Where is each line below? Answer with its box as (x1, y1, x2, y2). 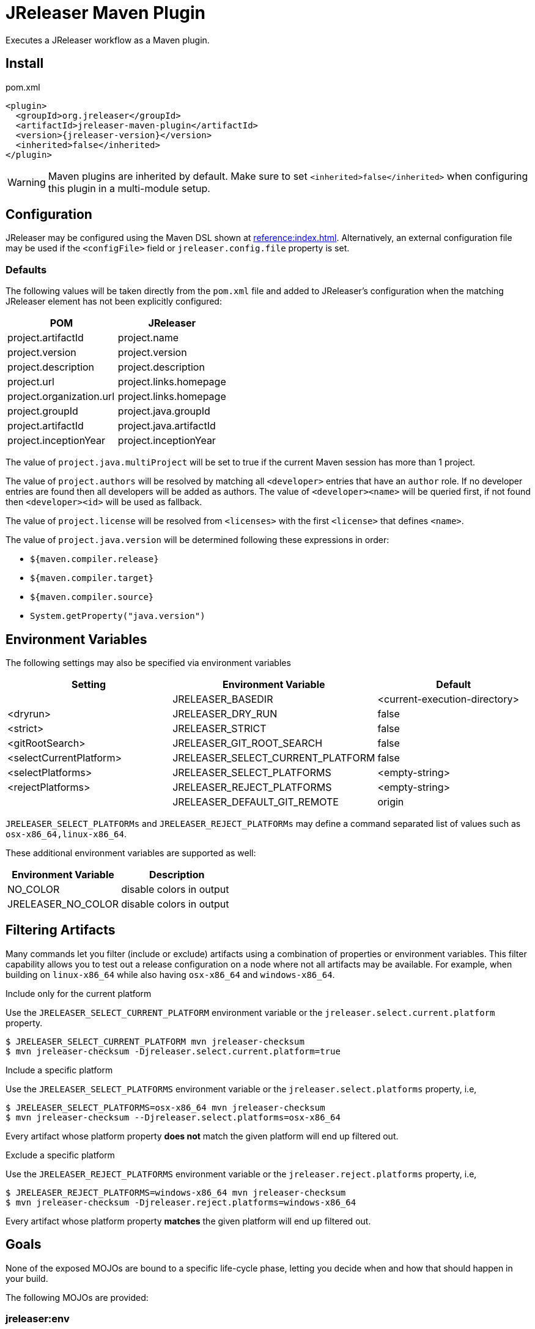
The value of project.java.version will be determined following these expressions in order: (6, 535, 389, 546)
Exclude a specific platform (6, 1149, 115, 1160)
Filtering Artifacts (6, 922, 116, 938)
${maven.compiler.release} (30, 554, 159, 565)
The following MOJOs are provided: (6, 1292, 149, 1303)
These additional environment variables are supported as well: (6, 848, 256, 859)
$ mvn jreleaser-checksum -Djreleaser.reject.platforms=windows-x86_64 (6, 1197, 356, 1207)
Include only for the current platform (6, 988, 152, 999)
